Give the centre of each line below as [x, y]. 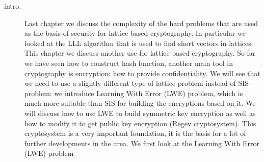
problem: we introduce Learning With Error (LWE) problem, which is [134, 93]
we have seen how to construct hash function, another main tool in [129, 63]
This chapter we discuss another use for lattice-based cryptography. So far [140, 53]
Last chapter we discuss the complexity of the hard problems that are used [141, 23]
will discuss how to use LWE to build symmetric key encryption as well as [140, 113]
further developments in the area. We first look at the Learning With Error [142, 143]
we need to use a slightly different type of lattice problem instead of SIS [137, 83]
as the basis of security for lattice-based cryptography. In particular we [135, 33]
